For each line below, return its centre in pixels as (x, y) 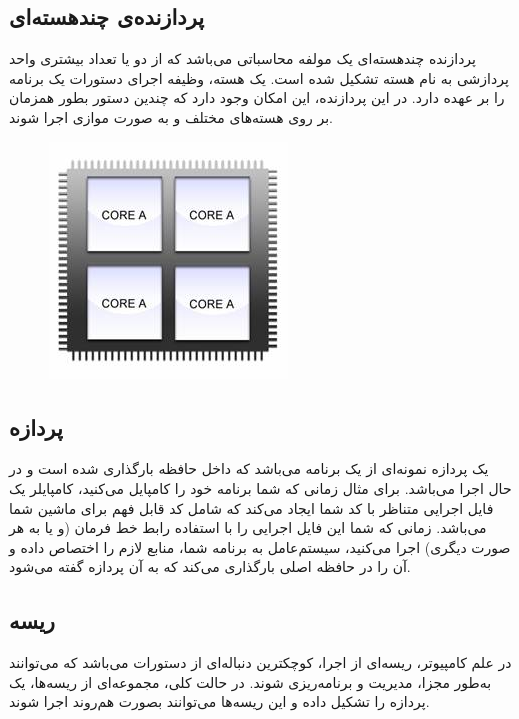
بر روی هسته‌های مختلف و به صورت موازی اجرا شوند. (171, 116)
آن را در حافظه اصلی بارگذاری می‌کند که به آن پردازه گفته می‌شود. (210, 566)
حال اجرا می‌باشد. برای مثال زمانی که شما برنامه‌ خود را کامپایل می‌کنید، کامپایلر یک (260, 487)
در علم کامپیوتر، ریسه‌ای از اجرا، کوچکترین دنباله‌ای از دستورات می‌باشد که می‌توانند (260, 662)
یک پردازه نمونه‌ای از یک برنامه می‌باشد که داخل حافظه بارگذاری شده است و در (249, 468)
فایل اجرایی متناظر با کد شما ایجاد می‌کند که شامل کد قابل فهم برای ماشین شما (251, 507)
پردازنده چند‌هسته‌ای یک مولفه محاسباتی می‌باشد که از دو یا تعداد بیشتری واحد (242, 58)
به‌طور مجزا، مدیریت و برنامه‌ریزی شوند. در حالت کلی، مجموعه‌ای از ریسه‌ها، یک (250, 681)
